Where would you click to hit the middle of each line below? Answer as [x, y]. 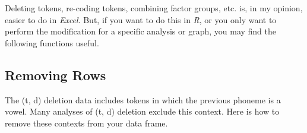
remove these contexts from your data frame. [86, 123]
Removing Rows [56, 75]
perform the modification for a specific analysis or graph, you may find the [141, 31]
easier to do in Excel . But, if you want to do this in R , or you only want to [141, 19]
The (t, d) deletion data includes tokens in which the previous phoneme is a [143, 99]
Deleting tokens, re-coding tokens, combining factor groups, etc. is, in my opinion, [154, 8]
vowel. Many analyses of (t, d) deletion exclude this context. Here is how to [142, 111]
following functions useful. [52, 42]
